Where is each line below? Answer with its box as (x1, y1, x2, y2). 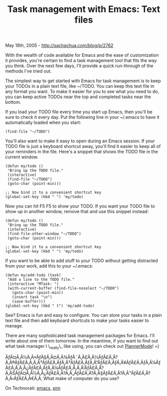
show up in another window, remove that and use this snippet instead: (5, 209, 149, 215)
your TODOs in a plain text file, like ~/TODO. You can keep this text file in (5, 83, 155, 89)
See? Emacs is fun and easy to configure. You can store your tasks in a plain (5, 312, 162, 318)
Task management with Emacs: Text (7, 4, 161, 15)
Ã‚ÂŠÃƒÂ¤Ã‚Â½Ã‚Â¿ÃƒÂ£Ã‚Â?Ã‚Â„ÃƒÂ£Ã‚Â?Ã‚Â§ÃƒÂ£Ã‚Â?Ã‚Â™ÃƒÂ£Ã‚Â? (5, 370, 151, 376)
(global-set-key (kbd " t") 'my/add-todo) (5, 303, 95, 309)
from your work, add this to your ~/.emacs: (5, 263, 93, 269)
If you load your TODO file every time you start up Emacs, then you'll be (5, 109, 153, 115)
